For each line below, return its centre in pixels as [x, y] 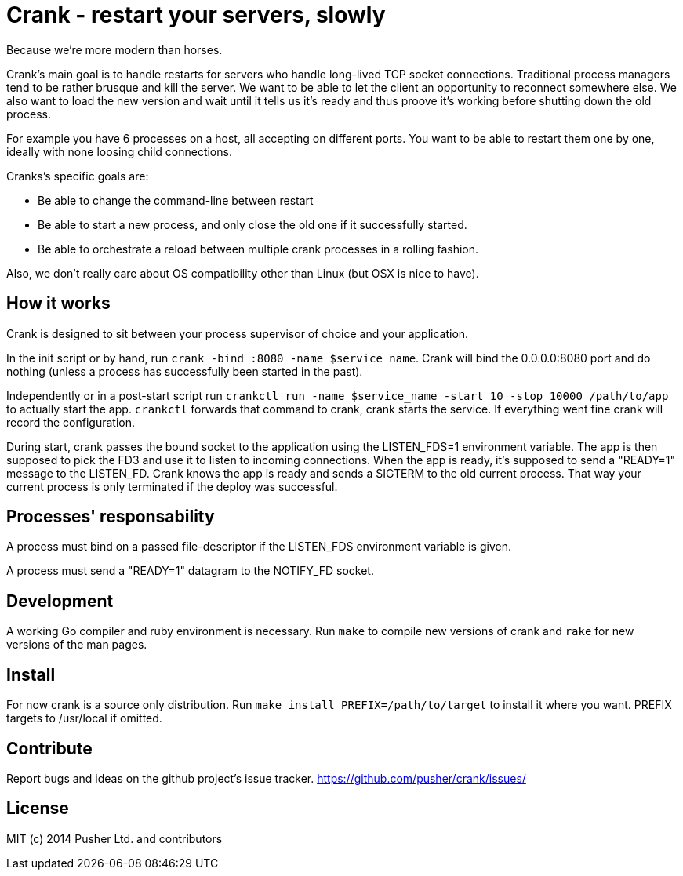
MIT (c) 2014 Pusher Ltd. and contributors [114, 838]
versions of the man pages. [77, 645]
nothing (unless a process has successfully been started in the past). [185, 371]
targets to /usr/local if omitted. [84, 718]
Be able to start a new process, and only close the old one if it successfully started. [252, 224]
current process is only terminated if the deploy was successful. [172, 486]
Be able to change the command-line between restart [176, 200]
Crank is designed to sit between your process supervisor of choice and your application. [238, 333]
